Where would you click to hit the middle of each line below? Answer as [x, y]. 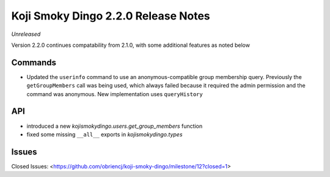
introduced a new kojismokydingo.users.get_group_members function [115, 126]
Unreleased [26, 34]
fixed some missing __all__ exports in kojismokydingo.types [105, 134]
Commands [34, 62]
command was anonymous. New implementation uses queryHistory [115, 94]
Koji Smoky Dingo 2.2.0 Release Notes [111, 16]
